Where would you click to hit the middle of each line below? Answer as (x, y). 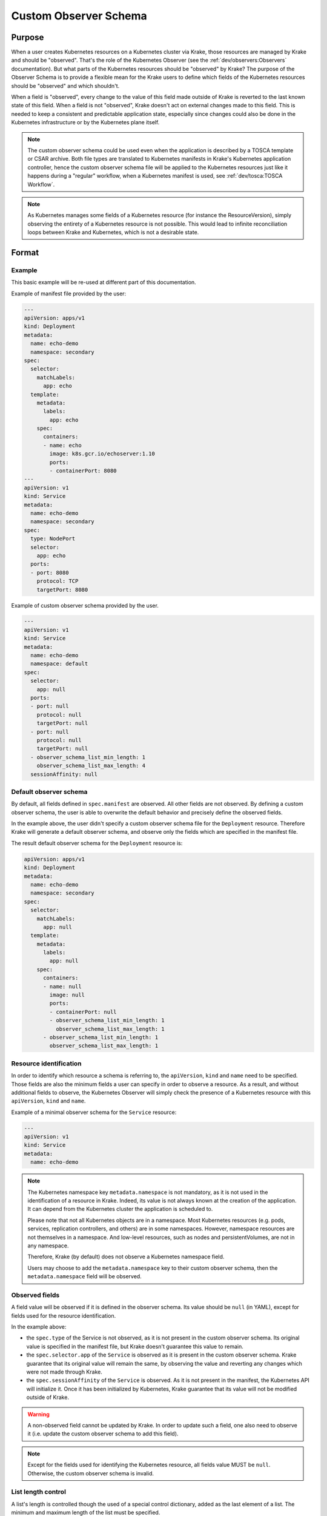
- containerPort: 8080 (83, 471)
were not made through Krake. (64, 1372)
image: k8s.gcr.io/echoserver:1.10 (102, 454)
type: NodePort (53, 539)
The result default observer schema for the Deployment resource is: (97, 843)
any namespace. (48, 1246)
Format (25, 253)
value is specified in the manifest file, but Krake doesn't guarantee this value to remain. (135, 1346)
